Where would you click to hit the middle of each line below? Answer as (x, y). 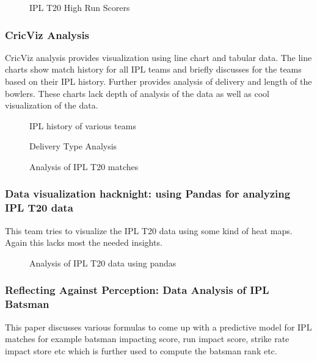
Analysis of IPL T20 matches (84, 166)
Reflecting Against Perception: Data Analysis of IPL (137, 290)
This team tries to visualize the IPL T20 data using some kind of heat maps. (149, 230)
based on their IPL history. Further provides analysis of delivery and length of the (158, 81)
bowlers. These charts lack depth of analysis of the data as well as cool (137, 93)
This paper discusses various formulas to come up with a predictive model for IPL (158, 327)
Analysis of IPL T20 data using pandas (103, 263)
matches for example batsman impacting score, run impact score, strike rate (147, 339)
